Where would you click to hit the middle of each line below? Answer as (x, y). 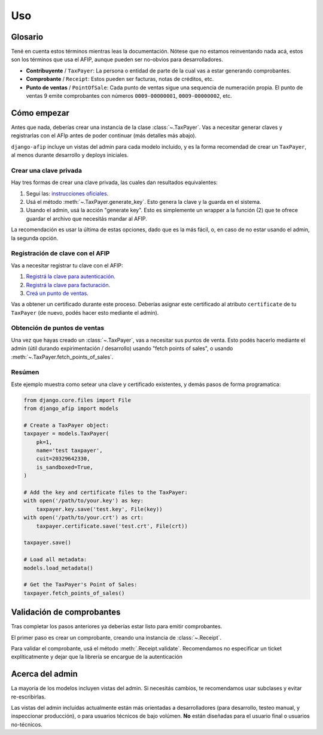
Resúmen (25, 372)
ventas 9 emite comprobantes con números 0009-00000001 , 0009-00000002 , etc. (129, 96)
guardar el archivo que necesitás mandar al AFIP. (86, 218)
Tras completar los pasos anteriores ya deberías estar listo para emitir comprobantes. (117, 626)
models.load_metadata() (59, 568)
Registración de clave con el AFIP (60, 254)
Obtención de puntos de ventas (58, 328)
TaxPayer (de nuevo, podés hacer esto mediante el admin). (85, 312)
